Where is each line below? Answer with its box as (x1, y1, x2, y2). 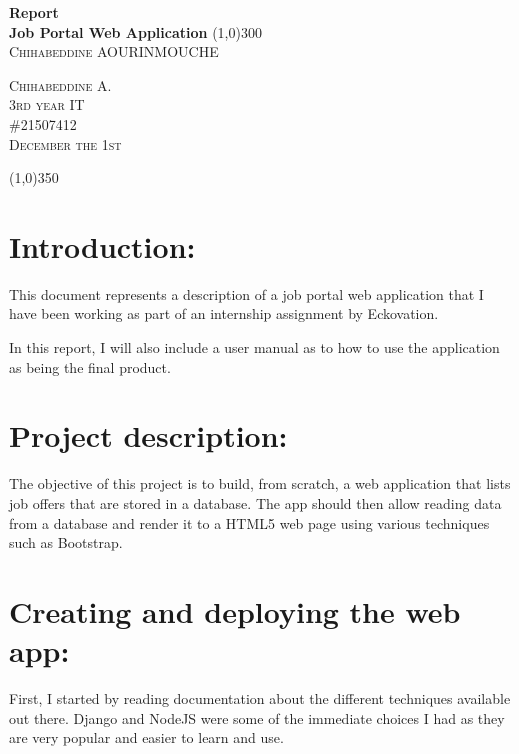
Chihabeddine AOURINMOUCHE (9, 41, 219, 62)
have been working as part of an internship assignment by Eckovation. (9, 303, 439, 324)
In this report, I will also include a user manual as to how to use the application (9, 337, 500, 358)
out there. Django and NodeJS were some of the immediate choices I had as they (9, 707, 505, 728)
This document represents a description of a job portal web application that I (9, 283, 484, 304)
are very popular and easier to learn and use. (9, 727, 284, 748)
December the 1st (9, 133, 122, 154)
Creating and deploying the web (9, 590, 461, 631)
